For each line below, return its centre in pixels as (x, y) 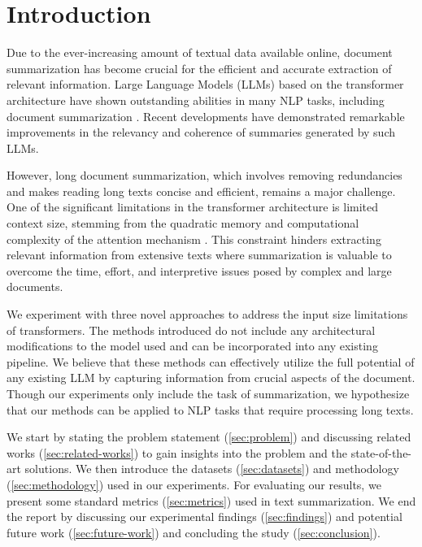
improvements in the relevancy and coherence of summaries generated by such (201, 132)
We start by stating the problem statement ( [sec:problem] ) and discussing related (209, 437)
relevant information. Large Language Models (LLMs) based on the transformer (205, 84)
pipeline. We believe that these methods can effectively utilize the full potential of (211, 361)
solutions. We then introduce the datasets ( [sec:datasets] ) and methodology (212, 469)
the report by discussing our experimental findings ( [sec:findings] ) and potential (204, 517)
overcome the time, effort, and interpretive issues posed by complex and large (199, 270)
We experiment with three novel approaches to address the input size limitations (207, 314)
